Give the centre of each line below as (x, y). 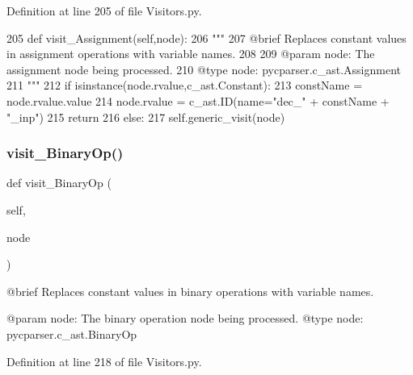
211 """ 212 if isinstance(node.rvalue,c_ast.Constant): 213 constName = (185, 85)
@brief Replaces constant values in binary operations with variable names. (190, 291)
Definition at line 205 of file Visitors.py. (104, 10)
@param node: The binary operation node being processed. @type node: (185, 318)
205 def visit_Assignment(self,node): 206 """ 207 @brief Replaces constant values (206, 37)
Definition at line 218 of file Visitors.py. (104, 361)
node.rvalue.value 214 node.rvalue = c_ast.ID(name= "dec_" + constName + (198, 100)
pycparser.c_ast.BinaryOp (72, 333)
